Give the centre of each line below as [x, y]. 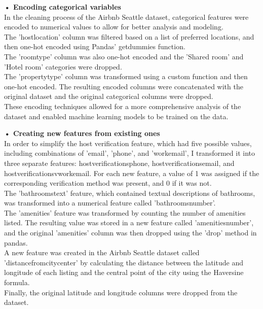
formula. [17, 282]
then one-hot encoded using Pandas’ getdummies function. [95, 46]
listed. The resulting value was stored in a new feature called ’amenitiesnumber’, [129, 222]
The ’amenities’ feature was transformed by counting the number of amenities [125, 212]
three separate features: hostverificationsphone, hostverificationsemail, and [119, 163]
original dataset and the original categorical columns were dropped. [109, 96]
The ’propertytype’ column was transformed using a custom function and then [126, 76]
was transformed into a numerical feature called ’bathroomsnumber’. [110, 203]
